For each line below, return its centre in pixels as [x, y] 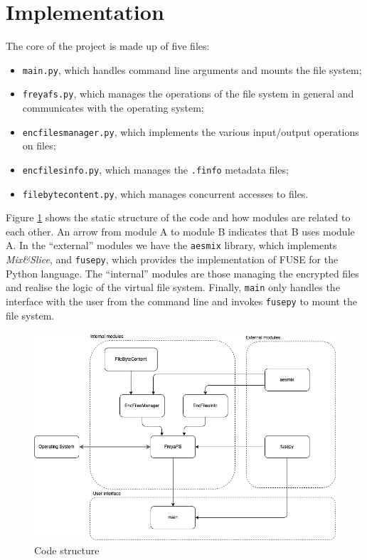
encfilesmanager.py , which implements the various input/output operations [191, 131]
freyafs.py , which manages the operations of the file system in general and [188, 94]
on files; [39, 146]
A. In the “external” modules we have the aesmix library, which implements [171, 245]
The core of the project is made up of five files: [108, 46]
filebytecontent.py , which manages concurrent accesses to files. [165, 193]
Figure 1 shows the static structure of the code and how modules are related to [178, 217]
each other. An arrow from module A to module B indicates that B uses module [180, 231]
